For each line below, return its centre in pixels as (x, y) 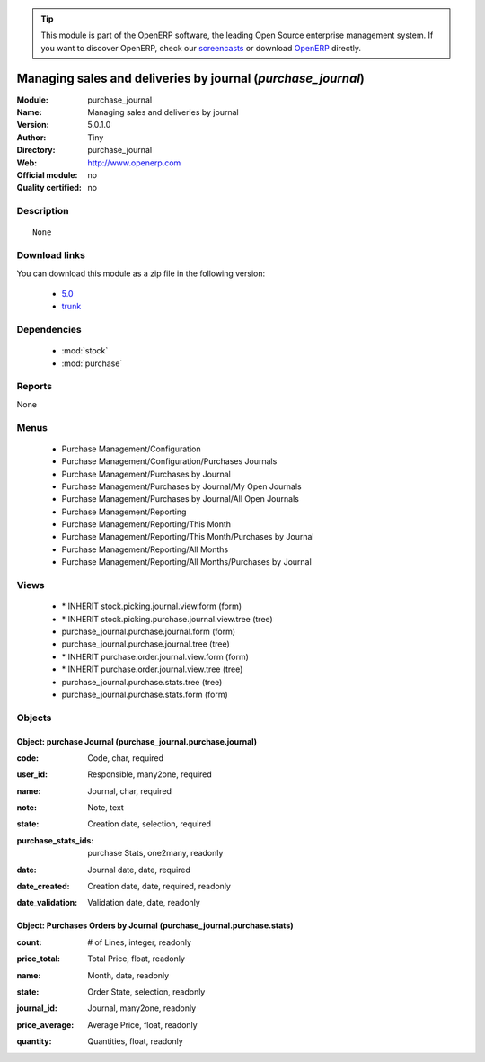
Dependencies (49, 330)
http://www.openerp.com (134, 163)
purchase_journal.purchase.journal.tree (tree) (146, 644)
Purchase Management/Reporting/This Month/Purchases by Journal (188, 537)
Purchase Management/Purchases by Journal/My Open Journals (181, 486)
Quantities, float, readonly (135, 1041)
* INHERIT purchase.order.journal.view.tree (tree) (152, 669)
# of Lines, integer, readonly (140, 942)
